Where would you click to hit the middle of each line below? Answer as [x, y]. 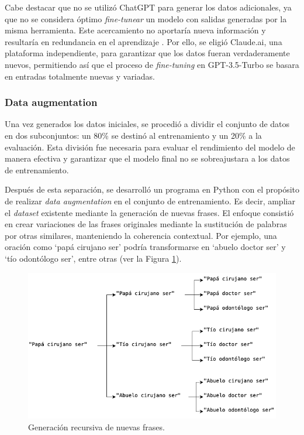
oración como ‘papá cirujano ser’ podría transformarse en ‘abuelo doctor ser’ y [145, 247]
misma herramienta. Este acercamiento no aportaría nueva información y [135, 30]
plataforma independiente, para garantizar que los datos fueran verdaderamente [147, 53]
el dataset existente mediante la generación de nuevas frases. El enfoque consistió [149, 212]
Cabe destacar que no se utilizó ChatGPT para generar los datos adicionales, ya [148, 7]
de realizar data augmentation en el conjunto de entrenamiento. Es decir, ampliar [150, 201]
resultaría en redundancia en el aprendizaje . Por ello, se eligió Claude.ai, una [144, 41]
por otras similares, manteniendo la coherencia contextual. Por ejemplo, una [141, 235]
